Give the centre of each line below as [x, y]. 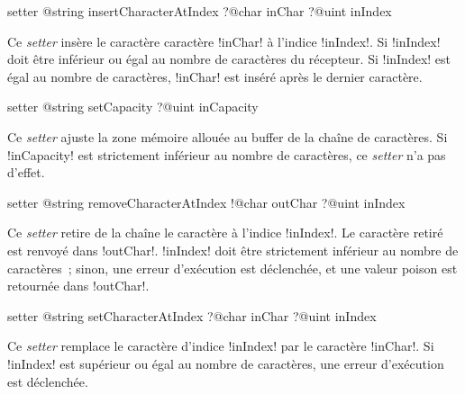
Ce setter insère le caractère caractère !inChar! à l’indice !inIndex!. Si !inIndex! [224, 41]
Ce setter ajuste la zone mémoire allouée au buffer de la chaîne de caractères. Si [228, 136]
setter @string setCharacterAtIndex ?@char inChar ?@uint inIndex [192, 315]
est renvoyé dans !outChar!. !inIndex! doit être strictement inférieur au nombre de [233, 250]
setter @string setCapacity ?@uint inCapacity [133, 107]
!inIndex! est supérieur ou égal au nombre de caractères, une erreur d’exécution [226, 363]
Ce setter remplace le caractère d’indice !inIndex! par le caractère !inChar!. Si [221, 346]
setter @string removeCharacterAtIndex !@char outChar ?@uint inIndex [206, 202]
